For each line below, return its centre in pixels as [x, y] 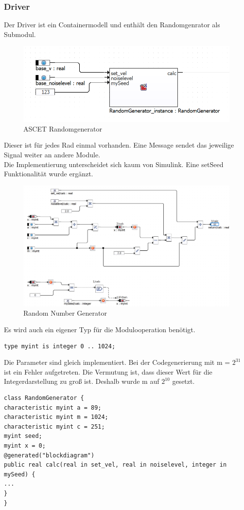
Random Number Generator [65, 313]
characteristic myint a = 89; [53, 407]
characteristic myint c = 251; [54, 426]
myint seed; [23, 436]
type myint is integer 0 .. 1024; [60, 346]
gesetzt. [183, 381]
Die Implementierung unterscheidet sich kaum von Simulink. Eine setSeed [114, 164]
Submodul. [20, 34]
